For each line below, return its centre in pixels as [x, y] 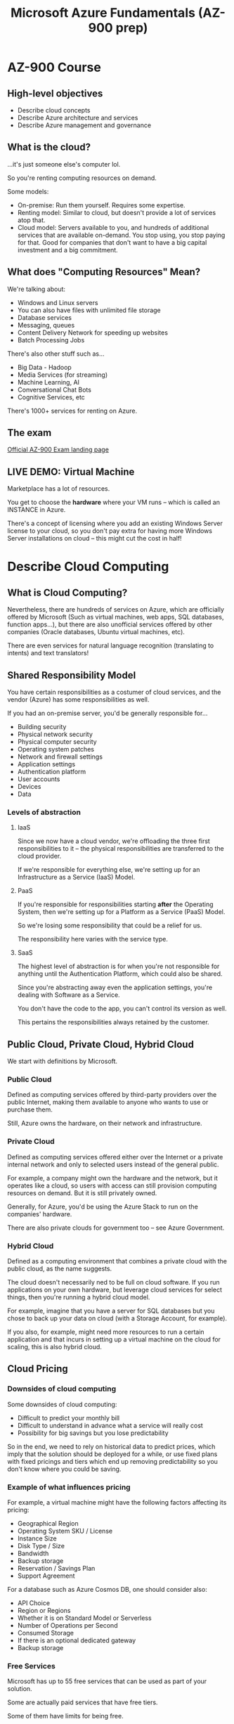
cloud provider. [39, 856]
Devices [29, 787]
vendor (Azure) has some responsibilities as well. [78, 700]
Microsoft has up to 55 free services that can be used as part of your [107, 1681]
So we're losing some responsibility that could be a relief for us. [110, 925]
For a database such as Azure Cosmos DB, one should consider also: [107, 1590]
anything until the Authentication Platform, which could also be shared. [120, 974]
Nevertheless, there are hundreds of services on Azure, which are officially [116, 610]
